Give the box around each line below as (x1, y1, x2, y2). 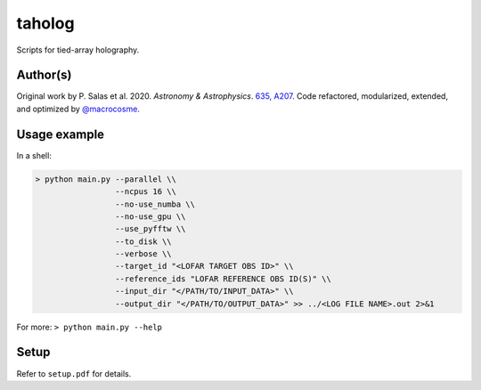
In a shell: (16, 150, 53, 160)
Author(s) (16, 68, 72, 83)
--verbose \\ (114, 249, 173, 259)
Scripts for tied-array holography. (16, 45, 140, 55)
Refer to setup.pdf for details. (16, 368, 132, 378)
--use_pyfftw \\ (114, 223, 186, 234)
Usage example (16, 126, 105, 142)
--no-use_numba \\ (114, 199, 196, 209)
